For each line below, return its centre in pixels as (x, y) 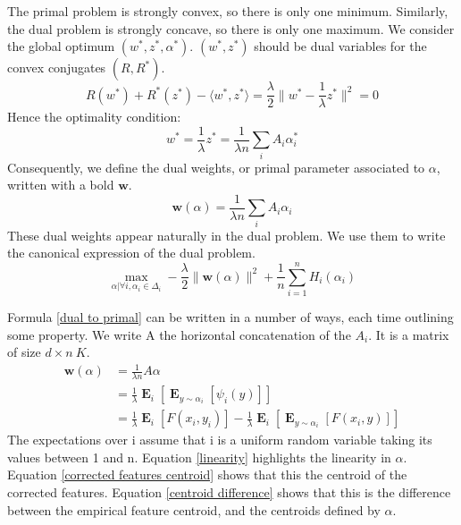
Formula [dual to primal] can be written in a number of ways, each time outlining (230, 316)
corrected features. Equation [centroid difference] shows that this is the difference (229, 491)
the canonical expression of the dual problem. (131, 253)
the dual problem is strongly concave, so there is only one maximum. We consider (231, 28)
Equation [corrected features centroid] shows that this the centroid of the (207, 474)
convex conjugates (57, 68)
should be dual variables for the (340, 46)
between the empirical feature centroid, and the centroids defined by (194, 509)
